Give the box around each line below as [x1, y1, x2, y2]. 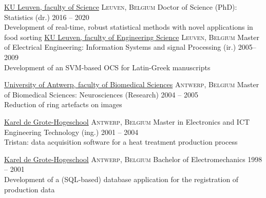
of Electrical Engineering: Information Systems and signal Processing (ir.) [4, 42, 236, 52]
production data [4, 184, 55, 194]
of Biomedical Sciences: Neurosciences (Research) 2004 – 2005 [4, 89, 198, 100]
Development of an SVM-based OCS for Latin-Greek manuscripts [4, 62, 211, 72]
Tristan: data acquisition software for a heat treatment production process [4, 136, 238, 147]
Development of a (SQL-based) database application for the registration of [4, 173, 239, 184]
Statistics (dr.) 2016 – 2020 [4, 11, 89, 22]
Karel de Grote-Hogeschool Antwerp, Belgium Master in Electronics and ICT [4, 116, 250, 127]
